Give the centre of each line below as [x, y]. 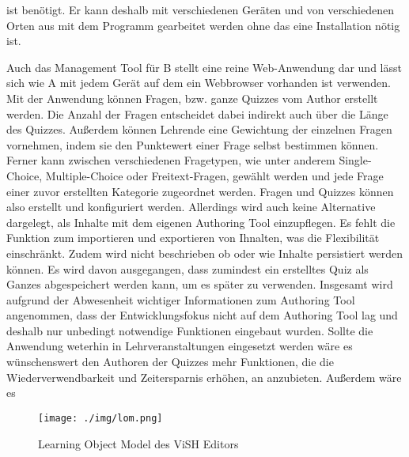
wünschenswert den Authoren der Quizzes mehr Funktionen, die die [170, 362]
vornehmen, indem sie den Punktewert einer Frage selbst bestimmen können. [193, 144]
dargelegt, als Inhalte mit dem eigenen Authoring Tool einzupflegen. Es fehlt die [201, 222]
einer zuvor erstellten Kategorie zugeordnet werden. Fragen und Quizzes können [200, 191]
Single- [355, 160]
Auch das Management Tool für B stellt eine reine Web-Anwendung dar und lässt [204, 67]
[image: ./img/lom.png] [100, 418]
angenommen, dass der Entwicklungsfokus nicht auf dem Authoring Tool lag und [202, 315]
